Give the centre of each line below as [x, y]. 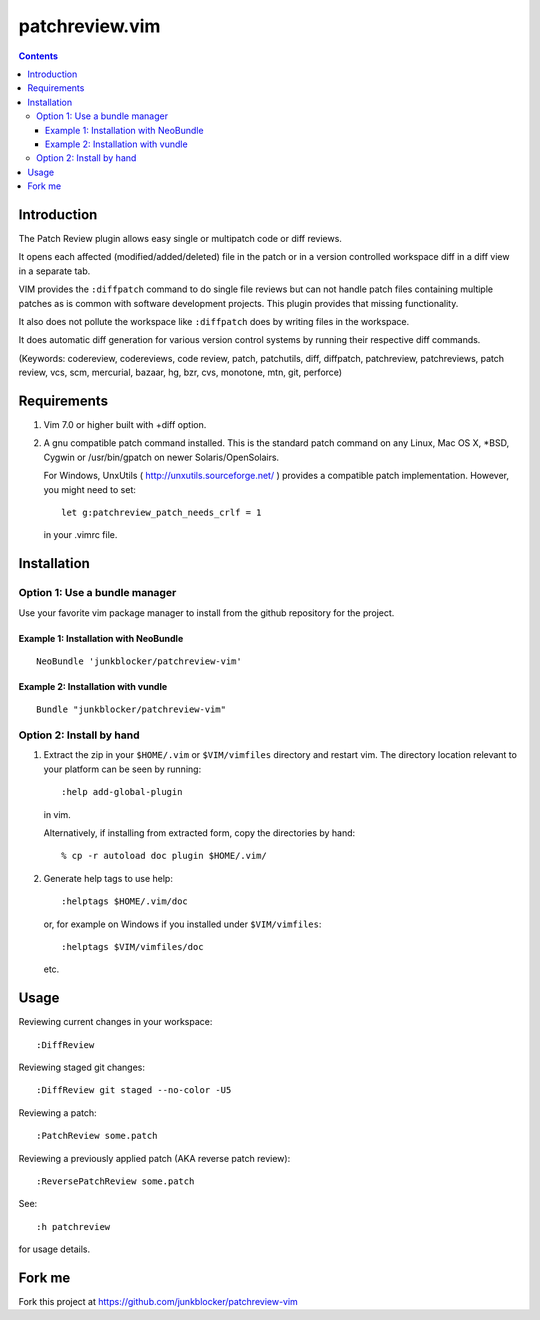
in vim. [57, 814]
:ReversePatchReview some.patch [115, 1181]
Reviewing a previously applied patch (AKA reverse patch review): [154, 1158]
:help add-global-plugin [122, 792]
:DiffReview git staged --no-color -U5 [134, 1090]
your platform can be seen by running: [122, 769]
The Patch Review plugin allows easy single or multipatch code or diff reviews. [180, 238]
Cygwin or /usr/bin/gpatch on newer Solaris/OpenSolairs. [161, 457]
